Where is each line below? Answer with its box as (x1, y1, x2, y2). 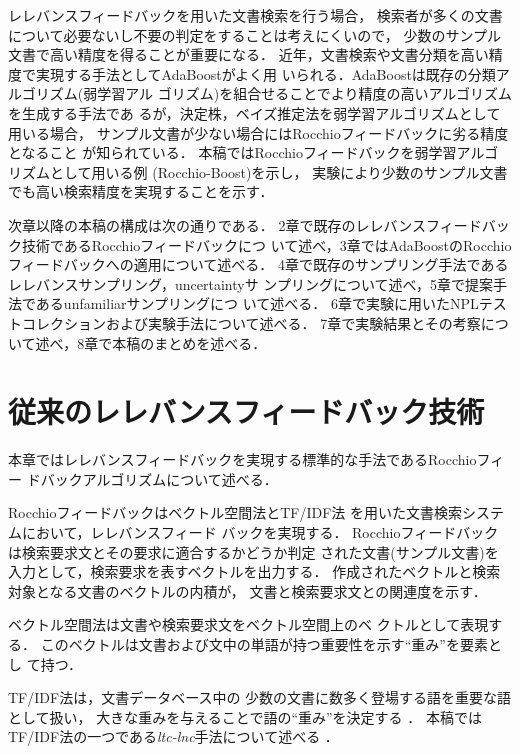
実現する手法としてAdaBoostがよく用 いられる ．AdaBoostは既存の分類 (35, 63, 496, 84)
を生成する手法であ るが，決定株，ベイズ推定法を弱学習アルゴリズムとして (8, 102, 501, 123)
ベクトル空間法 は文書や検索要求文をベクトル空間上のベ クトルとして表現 (8, 614, 489, 635)
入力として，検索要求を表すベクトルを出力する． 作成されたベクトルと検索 (8, 561, 501, 582)
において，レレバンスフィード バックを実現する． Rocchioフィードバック (21, 522, 499, 542)
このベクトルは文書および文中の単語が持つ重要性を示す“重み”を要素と (40, 633, 502, 654)
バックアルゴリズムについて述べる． (40, 468, 278, 489)
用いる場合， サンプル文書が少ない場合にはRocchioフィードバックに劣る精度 (8, 122, 509, 143)
